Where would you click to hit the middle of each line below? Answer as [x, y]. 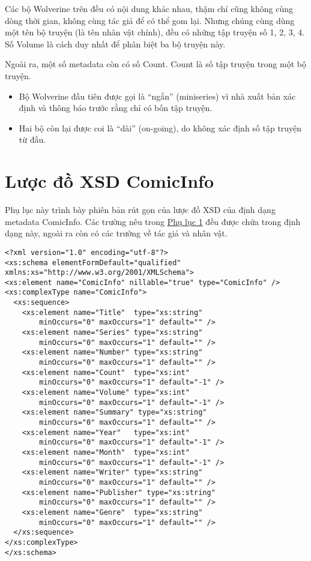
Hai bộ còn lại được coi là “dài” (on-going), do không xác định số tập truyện [160, 127]
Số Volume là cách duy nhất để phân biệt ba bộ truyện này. [115, 43]
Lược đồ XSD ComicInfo [110, 181]
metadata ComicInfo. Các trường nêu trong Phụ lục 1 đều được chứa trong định [153, 221]
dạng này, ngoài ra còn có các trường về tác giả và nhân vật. [116, 233]
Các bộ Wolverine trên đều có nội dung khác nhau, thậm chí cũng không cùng [149, 8]
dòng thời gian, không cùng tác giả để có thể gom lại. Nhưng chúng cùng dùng [150, 20]
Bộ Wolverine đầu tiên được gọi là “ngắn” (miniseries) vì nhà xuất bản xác [157, 96]
